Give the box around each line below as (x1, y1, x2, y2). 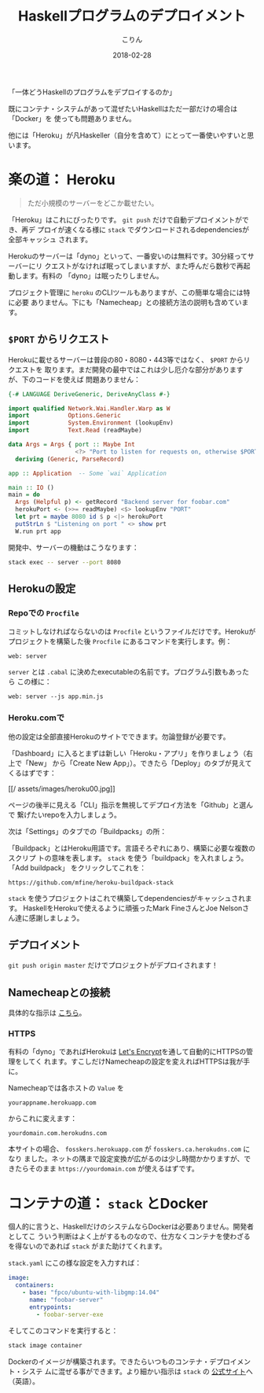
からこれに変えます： (8, 1114, 77, 1123)
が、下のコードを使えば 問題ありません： (8, 374, 141, 384)
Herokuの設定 (8, 582, 76, 595)
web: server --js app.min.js (8, 693, 104, 700)
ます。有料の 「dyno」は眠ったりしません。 (21, 270, 163, 280)
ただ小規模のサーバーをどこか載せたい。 (27, 198, 159, 208)
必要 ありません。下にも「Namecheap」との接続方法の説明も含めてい (14, 297, 242, 307)
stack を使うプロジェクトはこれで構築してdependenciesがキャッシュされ (8, 893, 246, 902)
